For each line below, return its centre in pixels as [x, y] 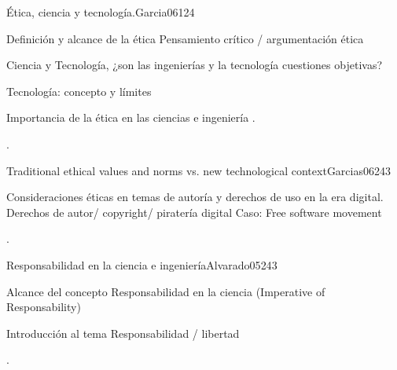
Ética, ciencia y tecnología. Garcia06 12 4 [101, 12]
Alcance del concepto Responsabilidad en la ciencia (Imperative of [166, 291]
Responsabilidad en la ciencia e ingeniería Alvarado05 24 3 [142, 264]
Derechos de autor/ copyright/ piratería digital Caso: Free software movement [194, 212]
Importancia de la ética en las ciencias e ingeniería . [131, 117]
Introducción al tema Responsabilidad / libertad [123, 333]
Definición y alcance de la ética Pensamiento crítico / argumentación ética [185, 38]
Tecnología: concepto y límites [79, 91]
